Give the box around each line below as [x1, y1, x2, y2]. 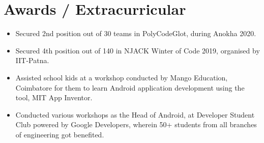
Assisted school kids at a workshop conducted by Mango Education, [15, 72, 228, 82]
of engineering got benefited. [15, 129, 104, 139]
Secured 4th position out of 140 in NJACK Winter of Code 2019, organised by [15, 45, 260, 55]
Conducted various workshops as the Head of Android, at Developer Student [15, 109, 255, 120]
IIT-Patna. [15, 55, 49, 66]
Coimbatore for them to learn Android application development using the [15, 82, 245, 93]
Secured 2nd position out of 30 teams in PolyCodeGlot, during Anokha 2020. [15, 28, 256, 39]
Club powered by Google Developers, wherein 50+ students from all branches [15, 119, 257, 130]
